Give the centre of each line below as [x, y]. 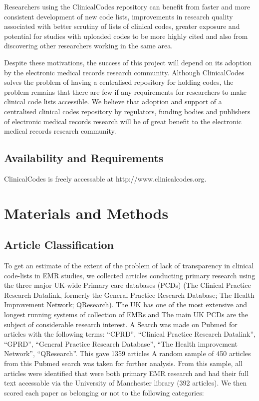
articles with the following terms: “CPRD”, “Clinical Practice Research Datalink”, [130, 334]
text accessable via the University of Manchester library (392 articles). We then [126, 383]
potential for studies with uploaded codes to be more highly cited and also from [126, 36]
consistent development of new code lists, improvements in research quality [119, 16]
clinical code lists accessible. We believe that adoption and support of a [113, 101]
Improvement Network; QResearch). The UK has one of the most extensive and [126, 304]
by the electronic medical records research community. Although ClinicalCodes [124, 72]
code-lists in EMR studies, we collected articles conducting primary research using [130, 275]
